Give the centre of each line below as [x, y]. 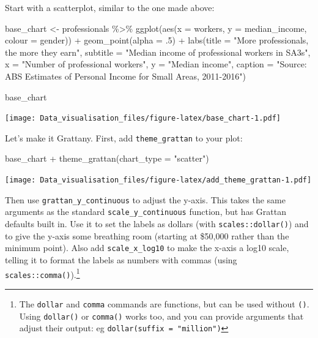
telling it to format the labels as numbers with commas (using [121, 259]
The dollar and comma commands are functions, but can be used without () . [164, 303]
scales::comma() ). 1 [43, 273]
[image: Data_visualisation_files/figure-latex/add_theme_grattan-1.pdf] [158, 180]
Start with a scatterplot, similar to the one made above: [110, 7]
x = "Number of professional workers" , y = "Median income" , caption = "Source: [156, 64]
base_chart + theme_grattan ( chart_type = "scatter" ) [107, 158]
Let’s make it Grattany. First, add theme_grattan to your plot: [124, 137]
